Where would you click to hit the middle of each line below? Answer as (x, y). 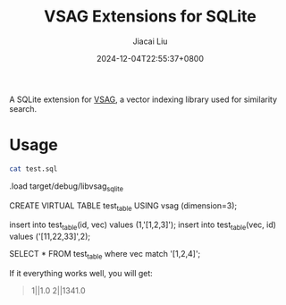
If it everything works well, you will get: (81, 273)
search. (23, 108)
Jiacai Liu (150, 41)
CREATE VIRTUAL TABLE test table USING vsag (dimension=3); (123, 206)
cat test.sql (34, 169)
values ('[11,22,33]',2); (50, 237)
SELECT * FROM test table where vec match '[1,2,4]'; (105, 255)
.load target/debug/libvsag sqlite (66, 187)
